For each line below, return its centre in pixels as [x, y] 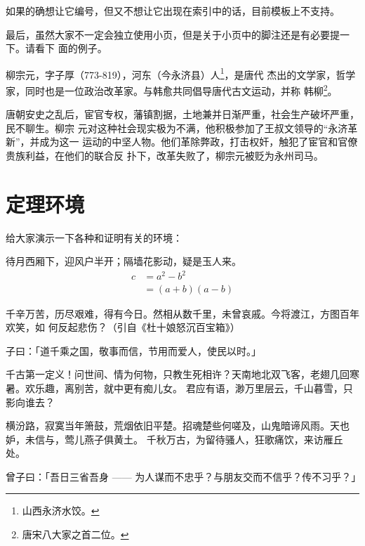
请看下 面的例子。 [66, 48]
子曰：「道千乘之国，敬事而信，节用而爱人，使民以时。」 [133, 350]
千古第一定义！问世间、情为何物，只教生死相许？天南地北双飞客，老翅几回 [178, 374]
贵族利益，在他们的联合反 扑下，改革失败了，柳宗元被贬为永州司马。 [165, 156]
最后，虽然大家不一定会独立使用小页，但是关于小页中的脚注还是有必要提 [173, 34]
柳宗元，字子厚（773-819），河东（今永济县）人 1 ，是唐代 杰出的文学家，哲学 [181, 73]
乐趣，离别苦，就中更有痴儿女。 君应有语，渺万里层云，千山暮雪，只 [194, 388]
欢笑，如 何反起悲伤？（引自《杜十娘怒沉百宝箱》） [123, 327]
